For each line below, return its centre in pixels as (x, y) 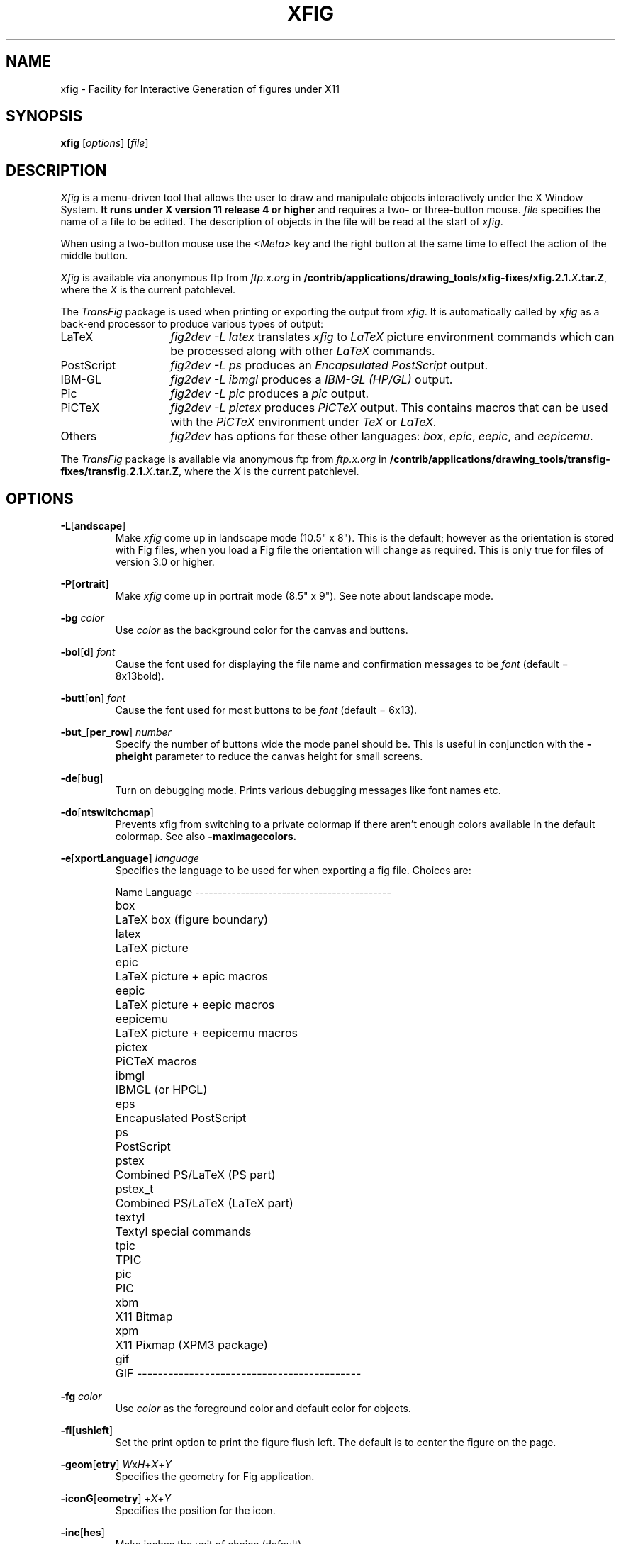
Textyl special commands (183, 1232)
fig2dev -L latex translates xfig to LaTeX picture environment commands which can (392, 337)
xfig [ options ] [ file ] (105, 143)
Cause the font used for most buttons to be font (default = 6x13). (266, 710)
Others (79, 436)
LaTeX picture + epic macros (191, 977)
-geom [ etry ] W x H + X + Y (116, 1465)
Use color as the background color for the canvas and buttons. (262, 630)
